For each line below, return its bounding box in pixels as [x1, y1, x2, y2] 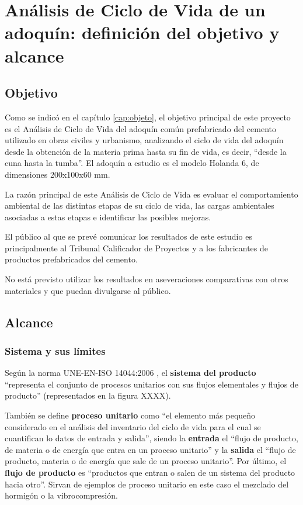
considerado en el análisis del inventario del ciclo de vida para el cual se [5, 420, 261, 433]
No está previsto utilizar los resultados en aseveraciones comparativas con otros [5, 273, 288, 285]
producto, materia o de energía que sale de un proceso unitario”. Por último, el [5, 455, 287, 467]
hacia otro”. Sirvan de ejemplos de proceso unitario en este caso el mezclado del [5, 478, 289, 490]
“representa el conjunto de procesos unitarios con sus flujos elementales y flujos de [5, 378, 298, 390]
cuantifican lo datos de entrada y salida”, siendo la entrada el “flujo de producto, [5, 432, 298, 444]
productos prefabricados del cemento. [5, 253, 138, 265]
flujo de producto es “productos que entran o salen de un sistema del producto [5, 466, 295, 479]
